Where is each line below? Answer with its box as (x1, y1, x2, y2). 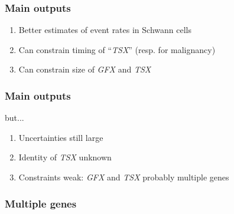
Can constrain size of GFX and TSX (18, 63, 151, 75)
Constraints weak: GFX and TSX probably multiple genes (18, 171, 229, 183)
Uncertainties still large (18, 131, 103, 143)
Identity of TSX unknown (18, 151, 112, 163)
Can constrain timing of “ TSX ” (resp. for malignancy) (18, 43, 216, 55)
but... (5, 111, 24, 124)
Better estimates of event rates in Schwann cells (18, 24, 191, 36)
